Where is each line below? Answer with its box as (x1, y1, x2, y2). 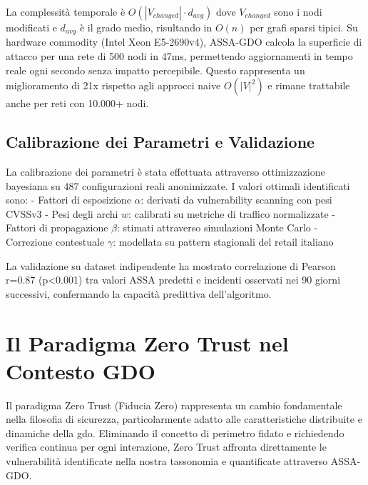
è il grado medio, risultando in (79, 20, 213, 34)
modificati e (6, 20, 57, 34)
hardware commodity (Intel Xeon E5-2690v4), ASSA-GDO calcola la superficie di (6, 34, 362, 49)
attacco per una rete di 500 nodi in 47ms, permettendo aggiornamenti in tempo (6, 49, 353, 64)
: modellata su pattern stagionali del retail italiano (113, 234, 334, 249)
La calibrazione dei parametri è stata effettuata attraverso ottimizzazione (6, 164, 325, 179)
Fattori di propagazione (6, 220, 108, 235)
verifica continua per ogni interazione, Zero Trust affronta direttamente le (6, 439, 327, 454)
